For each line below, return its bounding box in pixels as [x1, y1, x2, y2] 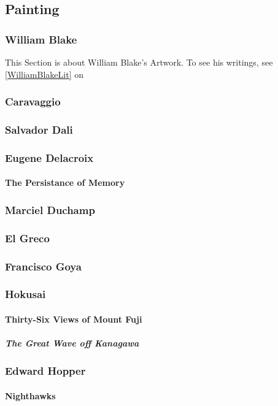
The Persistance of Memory [5, 176, 125, 189]
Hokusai [5, 286, 46, 302]
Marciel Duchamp [5, 202, 95, 217]
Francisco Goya [5, 258, 82, 274]
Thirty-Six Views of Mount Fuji [5, 312, 142, 325]
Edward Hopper [5, 363, 86, 378]
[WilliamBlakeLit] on [5, 67, 83, 80]
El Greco [5, 230, 50, 245]
